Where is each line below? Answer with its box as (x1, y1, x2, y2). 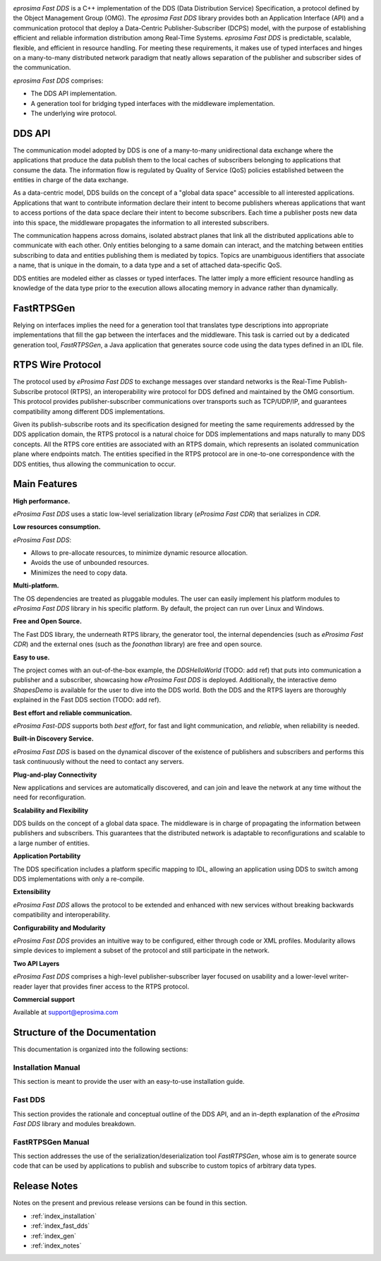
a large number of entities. (13, 839, 90, 847)
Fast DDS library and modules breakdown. (13, 1119, 136, 1128)
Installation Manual (13, 1063, 80, 1072)
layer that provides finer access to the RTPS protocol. (34, 982, 190, 991)
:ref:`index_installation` (30, 1212, 97, 1220)
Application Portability (13, 851, 81, 861)
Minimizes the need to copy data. (30, 568, 128, 577)
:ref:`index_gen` (30, 1231, 77, 1240)
